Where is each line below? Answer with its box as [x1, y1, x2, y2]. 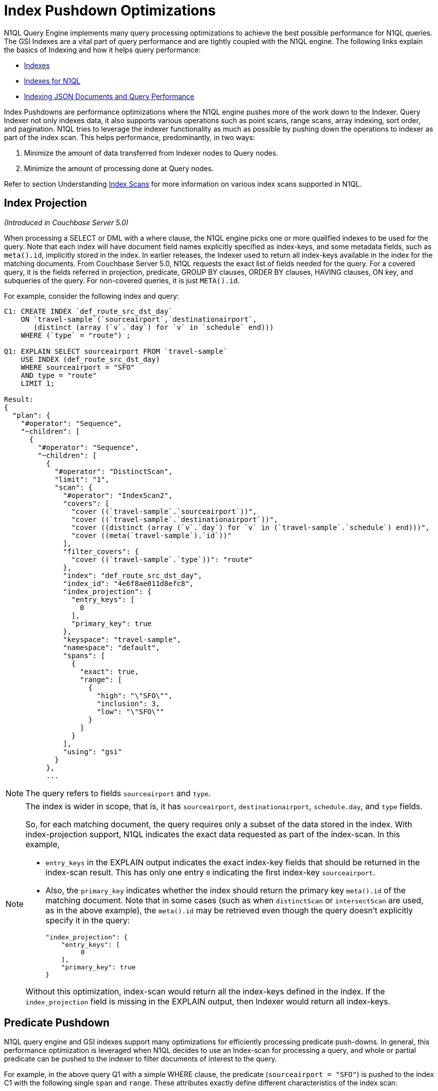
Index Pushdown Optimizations [4, 2, 216, 19]
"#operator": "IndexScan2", [63, 491, 173, 499]
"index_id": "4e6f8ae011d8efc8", [63, 579, 194, 588]
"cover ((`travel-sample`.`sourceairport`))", [71, 507, 257, 515]
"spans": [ [63, 651, 105, 660]
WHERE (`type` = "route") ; [20, 331, 130, 339]
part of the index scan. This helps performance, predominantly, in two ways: [4, 133, 255, 142]
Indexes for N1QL [24, 76, 80, 85]
